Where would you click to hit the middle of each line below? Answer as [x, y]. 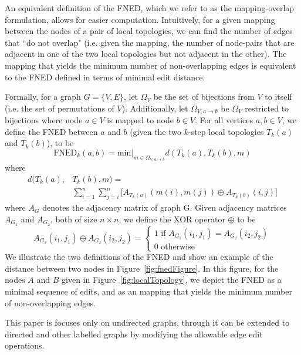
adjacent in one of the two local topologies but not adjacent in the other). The [146, 54]
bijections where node [44, 120]
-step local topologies [226, 131]
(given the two [156, 131]
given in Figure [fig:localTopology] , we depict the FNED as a [172, 280]
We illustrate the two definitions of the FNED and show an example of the [139, 257]
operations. [25, 345]
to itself [278, 97]
